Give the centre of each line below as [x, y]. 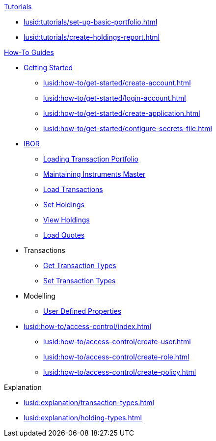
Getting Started [48, 68]
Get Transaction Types [80, 265]
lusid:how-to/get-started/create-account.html [117, 83]
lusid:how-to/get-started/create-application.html [122, 113]
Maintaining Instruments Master [94, 174]
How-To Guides [29, 52]
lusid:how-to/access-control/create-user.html [117, 342]
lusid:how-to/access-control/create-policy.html [120, 372]
